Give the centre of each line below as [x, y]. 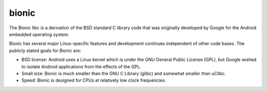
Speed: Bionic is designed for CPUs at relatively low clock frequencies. [94, 80]
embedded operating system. [39, 34]
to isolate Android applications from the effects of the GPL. [81, 66]
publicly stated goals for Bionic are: [45, 50]
